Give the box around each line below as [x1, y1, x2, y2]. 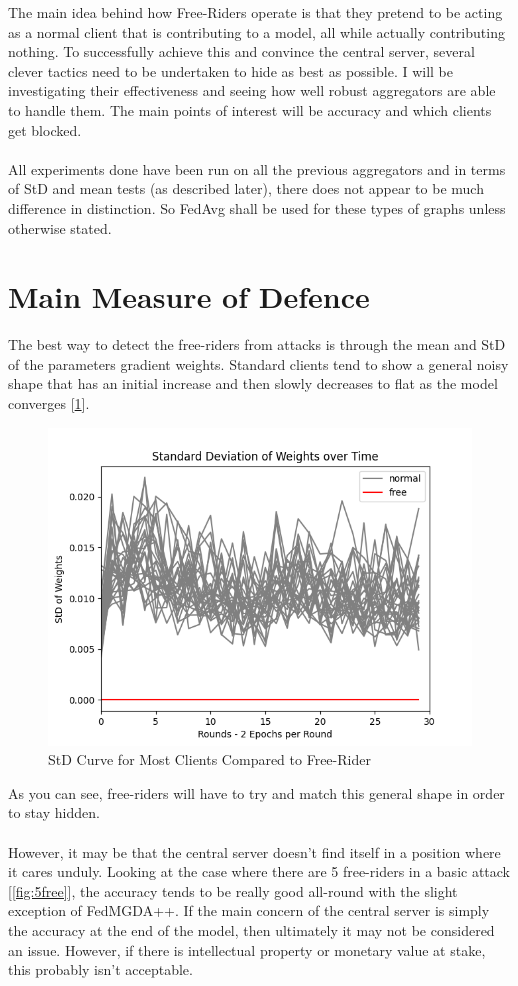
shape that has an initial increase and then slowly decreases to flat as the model [8, 373, 498, 394]
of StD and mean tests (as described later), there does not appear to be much [8, 178, 484, 199]
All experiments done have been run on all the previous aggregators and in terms [8, 158, 506, 179]
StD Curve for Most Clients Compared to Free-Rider [48, 749, 371, 770]
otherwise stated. [8, 217, 112, 238]
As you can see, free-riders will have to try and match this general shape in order [8, 782, 505, 803]
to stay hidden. [8, 802, 100, 823]
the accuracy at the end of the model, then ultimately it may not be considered [8, 919, 495, 940]
